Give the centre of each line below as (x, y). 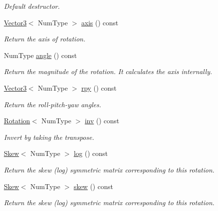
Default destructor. (32, 6)
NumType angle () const (41, 55)
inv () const (102, 121)
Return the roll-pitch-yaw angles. (53, 104)
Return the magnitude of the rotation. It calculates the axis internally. (108, 71)
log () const (91, 153)
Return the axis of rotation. (45, 39)
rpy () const (99, 87)
